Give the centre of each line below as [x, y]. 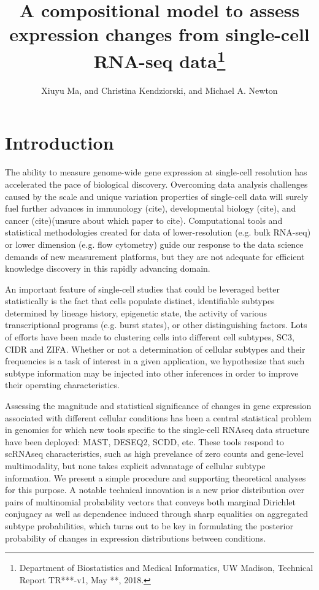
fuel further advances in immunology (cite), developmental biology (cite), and [151, 208]
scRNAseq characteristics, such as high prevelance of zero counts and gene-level [154, 454]
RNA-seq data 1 [159, 59]
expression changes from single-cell [159, 34]
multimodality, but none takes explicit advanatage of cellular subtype [135, 466]
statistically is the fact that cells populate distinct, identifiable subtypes [140, 301]
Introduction [60, 143]
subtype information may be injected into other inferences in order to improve [152, 373]
